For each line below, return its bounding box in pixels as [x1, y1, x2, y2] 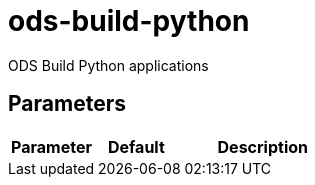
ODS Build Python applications [8, 56, 209, 74]
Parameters [8, 91, 126, 117]
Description [217, 136, 308, 157]
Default [107, 136, 165, 157]
